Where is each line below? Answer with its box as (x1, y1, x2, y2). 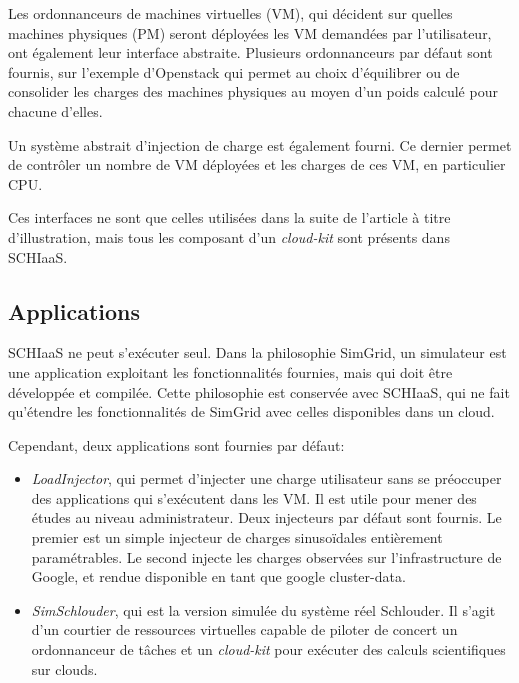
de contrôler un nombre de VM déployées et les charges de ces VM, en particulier (8, 154, 506, 175)
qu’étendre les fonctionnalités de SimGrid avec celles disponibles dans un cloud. (8, 401, 495, 422)
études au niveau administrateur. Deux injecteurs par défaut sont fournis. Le (31, 507, 502, 528)
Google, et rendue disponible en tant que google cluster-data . (31, 566, 406, 587)
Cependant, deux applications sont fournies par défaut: (8, 434, 345, 455)
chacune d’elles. (8, 100, 103, 121)
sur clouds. (31, 658, 98, 679)
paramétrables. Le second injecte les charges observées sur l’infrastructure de (31, 546, 502, 567)
